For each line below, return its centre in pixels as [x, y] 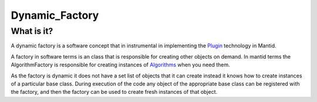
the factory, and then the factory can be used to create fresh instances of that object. [114, 92]
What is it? [32, 31]
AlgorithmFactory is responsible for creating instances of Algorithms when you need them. [120, 65]
